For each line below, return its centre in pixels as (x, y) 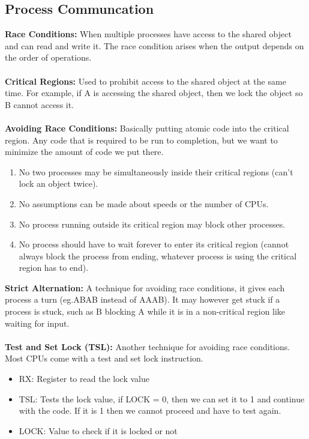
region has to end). (54, 268)
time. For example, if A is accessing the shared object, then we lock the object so (154, 93)
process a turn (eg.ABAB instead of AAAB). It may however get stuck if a (142, 299)
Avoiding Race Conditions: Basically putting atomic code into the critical (147, 128)
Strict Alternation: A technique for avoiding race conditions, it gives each (145, 287)
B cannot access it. (40, 104)
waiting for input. (37, 323)
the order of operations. (48, 57)
